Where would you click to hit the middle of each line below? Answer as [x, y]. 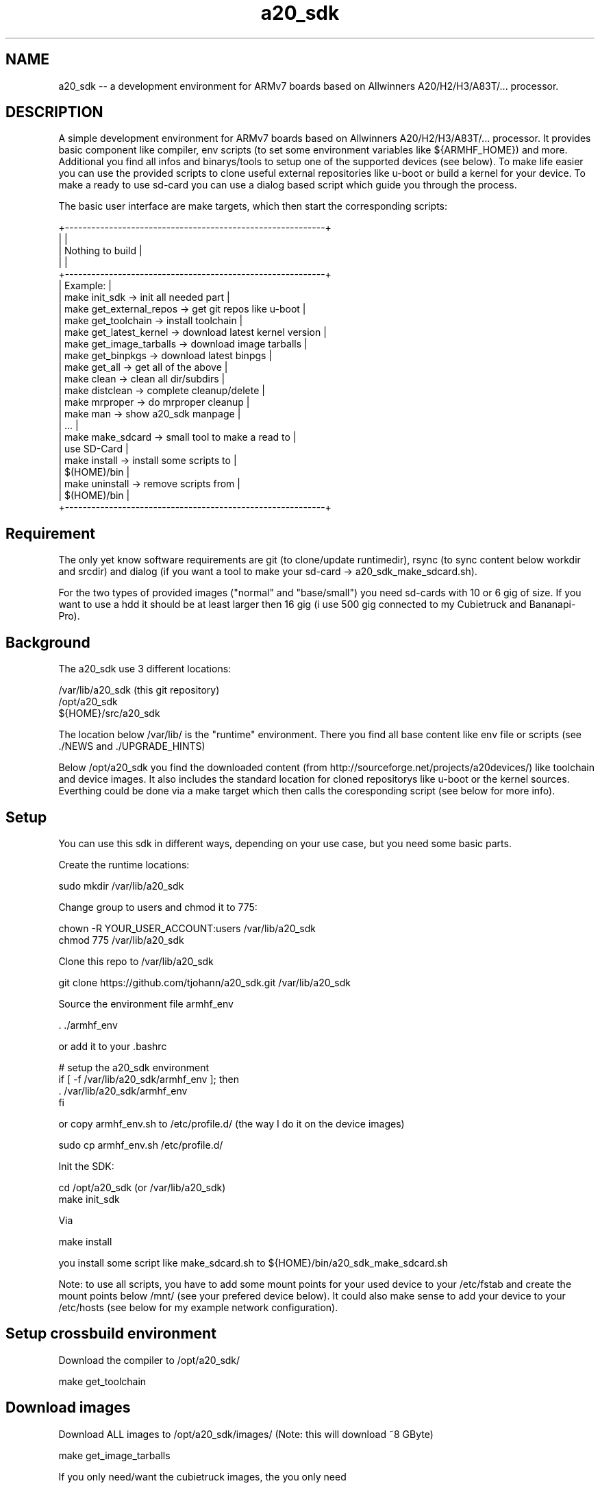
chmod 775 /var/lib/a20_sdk [121, 940]
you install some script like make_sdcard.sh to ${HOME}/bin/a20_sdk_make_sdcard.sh [253, 1263]
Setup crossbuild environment [111, 1334]
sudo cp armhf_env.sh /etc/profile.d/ [141, 1145]
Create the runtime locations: [124, 864]
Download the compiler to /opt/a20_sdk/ [149, 1360]
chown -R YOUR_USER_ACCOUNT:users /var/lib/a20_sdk [187, 928]
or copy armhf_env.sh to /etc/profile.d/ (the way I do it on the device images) [232, 1123]
